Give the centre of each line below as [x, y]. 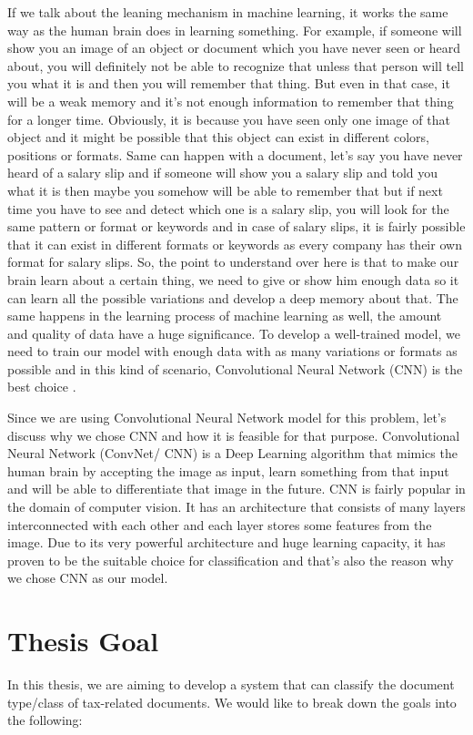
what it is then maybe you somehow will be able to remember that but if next [225, 190]
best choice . [42, 387]
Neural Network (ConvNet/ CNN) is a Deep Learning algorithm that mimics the [232, 453]
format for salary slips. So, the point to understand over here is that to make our [233, 262]
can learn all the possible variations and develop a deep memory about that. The [233, 297]
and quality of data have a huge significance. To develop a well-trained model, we [234, 333]
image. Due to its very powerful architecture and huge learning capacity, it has [226, 542]
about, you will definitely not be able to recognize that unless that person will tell [236, 65]
